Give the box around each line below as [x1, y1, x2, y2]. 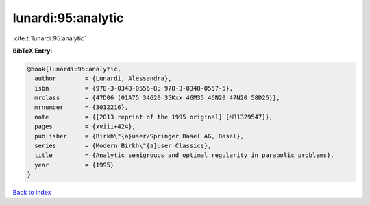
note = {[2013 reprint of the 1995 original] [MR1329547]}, [34, 113, 273, 121]
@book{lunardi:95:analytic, [27, 65, 121, 73]
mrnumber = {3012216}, [34, 104, 129, 111]
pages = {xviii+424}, [34, 123, 136, 130]
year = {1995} [34, 161, 114, 169]
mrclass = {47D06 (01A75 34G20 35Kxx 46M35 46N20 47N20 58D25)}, [34, 94, 280, 102]
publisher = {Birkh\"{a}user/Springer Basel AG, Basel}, [34, 132, 245, 140]
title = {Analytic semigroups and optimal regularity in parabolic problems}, [34, 152, 335, 159]
